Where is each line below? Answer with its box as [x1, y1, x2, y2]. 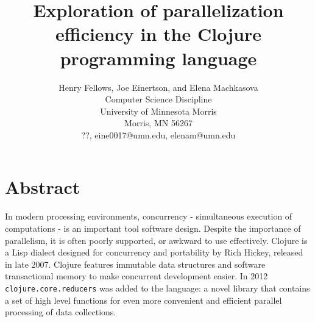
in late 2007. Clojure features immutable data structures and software [5, 257, 266, 270]
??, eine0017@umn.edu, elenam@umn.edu [81, 128, 236, 141]
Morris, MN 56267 [124, 116, 193, 129]
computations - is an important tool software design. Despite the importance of [5, 222, 301, 234]
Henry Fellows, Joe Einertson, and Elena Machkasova [58, 80, 258, 93]
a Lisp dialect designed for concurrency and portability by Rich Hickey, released [5, 246, 303, 259]
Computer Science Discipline [105, 93, 212, 106]
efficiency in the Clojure [55, 21, 261, 46]
